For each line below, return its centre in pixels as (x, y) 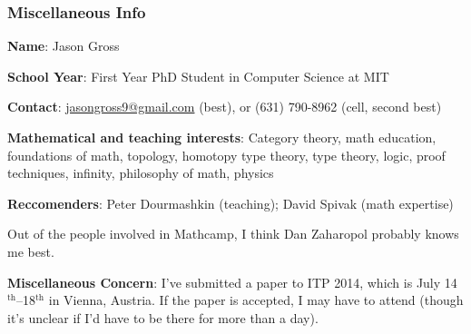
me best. (31, 251)
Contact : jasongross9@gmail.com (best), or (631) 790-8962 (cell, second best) (225, 107)
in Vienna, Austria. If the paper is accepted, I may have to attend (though (256, 300)
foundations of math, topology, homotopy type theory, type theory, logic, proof (226, 155)
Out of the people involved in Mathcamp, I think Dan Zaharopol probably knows (233, 234)
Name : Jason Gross (64, 46)
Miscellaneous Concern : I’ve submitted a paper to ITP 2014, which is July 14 (232, 282)
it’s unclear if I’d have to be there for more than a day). (163, 317)
